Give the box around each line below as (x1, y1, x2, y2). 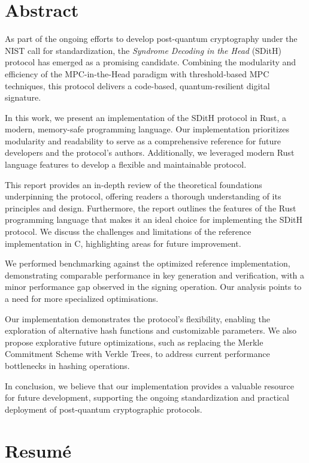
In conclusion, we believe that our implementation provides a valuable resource (5, 379, 294, 392)
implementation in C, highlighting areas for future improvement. (5, 237, 241, 249)
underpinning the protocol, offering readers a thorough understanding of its (5, 190, 281, 202)
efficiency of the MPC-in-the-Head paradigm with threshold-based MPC (5, 67, 269, 80)
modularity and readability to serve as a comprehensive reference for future (5, 134, 281, 147)
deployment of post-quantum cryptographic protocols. (5, 403, 202, 415)
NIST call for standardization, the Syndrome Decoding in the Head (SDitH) (5, 44, 281, 56)
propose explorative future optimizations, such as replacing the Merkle (5, 335, 263, 348)
